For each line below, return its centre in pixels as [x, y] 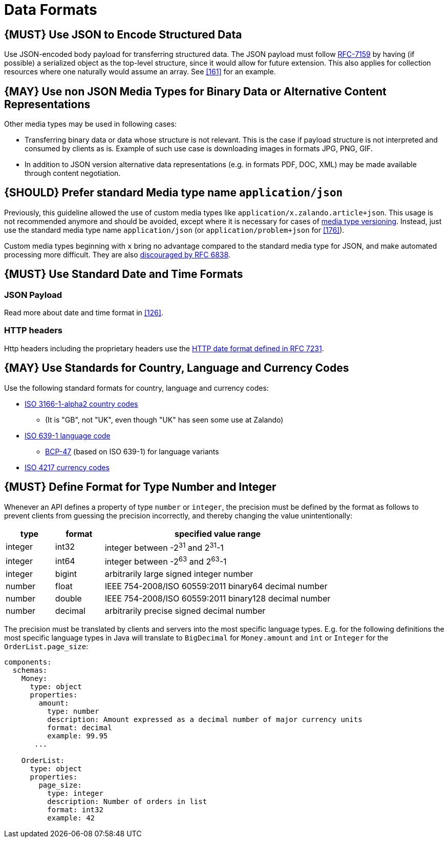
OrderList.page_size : [46, 647]
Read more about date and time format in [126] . [84, 313]
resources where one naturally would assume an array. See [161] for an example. [140, 72]
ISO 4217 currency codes [67, 467]
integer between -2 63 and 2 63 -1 [166, 561]
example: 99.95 [78, 736]
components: [28, 662]
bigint [66, 574]
